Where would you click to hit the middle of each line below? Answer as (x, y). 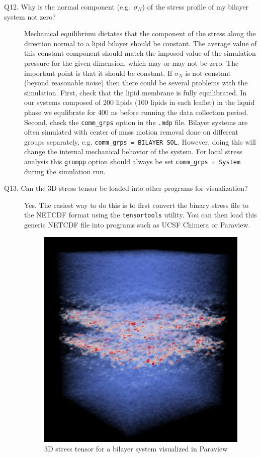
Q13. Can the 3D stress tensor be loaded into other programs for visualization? (126, 188)
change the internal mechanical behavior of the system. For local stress (133, 151)
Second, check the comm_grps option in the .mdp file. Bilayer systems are (136, 122)
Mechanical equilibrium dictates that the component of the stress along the (140, 33)
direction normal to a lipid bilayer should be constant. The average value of (141, 43)
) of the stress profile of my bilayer (195, 7)
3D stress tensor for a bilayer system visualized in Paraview (136, 449)
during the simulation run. (65, 171)
